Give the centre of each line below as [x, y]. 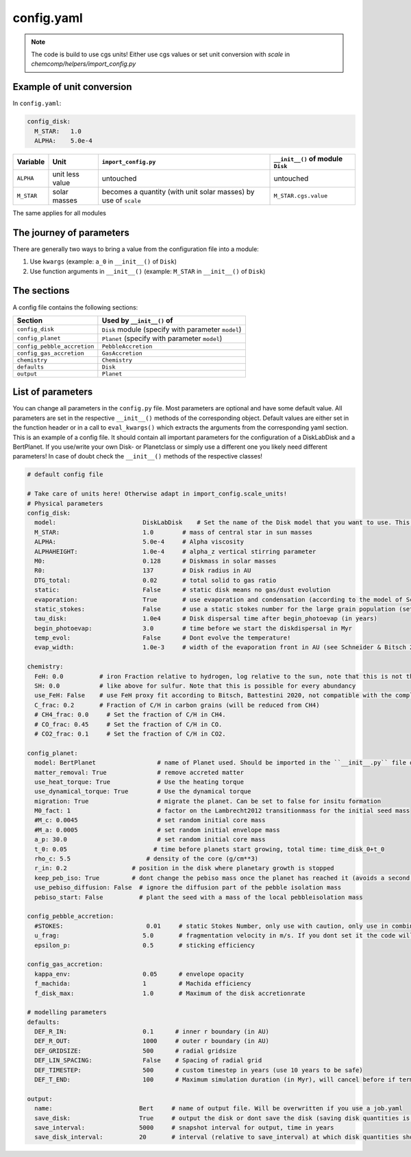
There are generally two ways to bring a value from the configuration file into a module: [136, 249]
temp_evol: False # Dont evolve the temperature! [163, 638]
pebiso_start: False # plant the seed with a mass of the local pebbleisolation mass [199, 897]
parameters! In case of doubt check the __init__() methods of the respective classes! [138, 456]
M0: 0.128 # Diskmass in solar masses [155, 561]
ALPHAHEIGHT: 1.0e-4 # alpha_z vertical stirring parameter [175, 551]
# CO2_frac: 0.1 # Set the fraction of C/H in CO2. [130, 734]
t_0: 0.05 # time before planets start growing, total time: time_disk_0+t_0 [210, 849]
